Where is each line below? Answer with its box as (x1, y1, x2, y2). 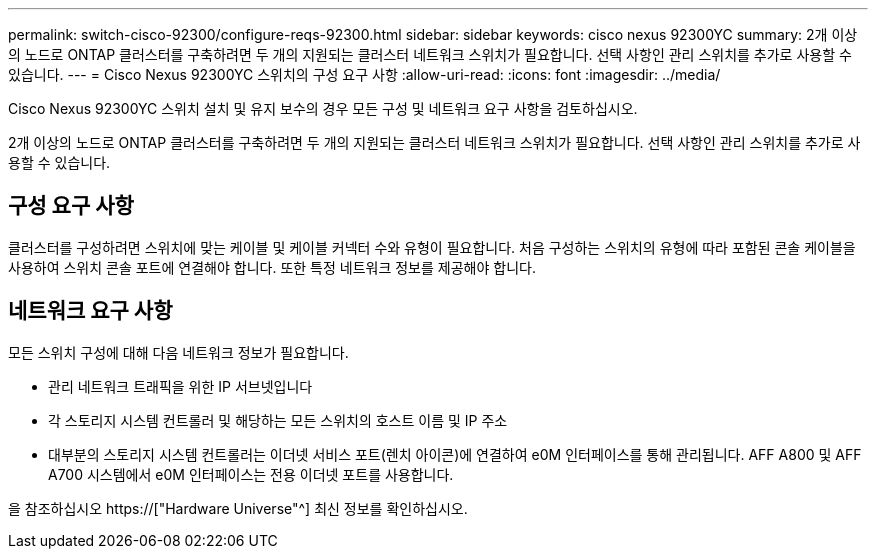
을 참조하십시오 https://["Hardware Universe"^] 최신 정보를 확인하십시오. (8, 499, 468, 517)
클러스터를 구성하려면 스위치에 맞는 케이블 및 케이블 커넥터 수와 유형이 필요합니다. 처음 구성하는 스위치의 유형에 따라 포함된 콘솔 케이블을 (8, 238, 856, 256)
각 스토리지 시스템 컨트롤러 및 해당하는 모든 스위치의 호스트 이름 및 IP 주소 (48, 411, 508, 429)
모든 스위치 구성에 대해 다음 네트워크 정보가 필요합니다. (8, 343, 349, 361)
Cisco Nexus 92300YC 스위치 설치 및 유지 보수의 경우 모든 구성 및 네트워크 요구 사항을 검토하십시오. (8, 100, 638, 117)
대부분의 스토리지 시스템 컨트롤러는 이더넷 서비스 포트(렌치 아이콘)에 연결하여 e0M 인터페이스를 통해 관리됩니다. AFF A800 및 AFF (48, 445, 862, 463)
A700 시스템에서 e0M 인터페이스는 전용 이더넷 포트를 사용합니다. (48, 465, 454, 483)
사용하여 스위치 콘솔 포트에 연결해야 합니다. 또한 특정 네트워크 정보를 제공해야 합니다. (8, 258, 536, 276)
